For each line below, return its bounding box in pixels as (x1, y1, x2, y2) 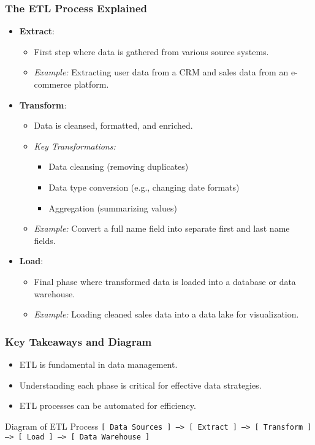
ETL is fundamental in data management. (19, 357, 178, 370)
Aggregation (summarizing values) (48, 201, 177, 214)
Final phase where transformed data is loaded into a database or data (34, 275, 296, 287)
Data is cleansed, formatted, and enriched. (34, 119, 193, 132)
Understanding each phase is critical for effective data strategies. (19, 378, 262, 391)
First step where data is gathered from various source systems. (34, 45, 269, 58)
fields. (34, 234, 56, 246)
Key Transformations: (34, 139, 116, 152)
